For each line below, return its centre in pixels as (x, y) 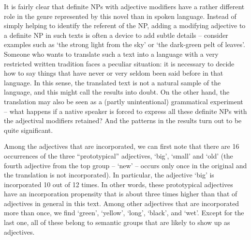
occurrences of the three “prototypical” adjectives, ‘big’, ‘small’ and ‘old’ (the (118, 155)
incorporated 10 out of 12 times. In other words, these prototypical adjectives (118, 184)
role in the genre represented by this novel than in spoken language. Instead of (120, 16)
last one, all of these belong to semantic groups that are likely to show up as (117, 222)
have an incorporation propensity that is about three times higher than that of (121, 194)
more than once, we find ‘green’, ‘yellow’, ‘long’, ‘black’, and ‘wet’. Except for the (124, 213)
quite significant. (29, 130)
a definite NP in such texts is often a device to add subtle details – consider (116, 35)
